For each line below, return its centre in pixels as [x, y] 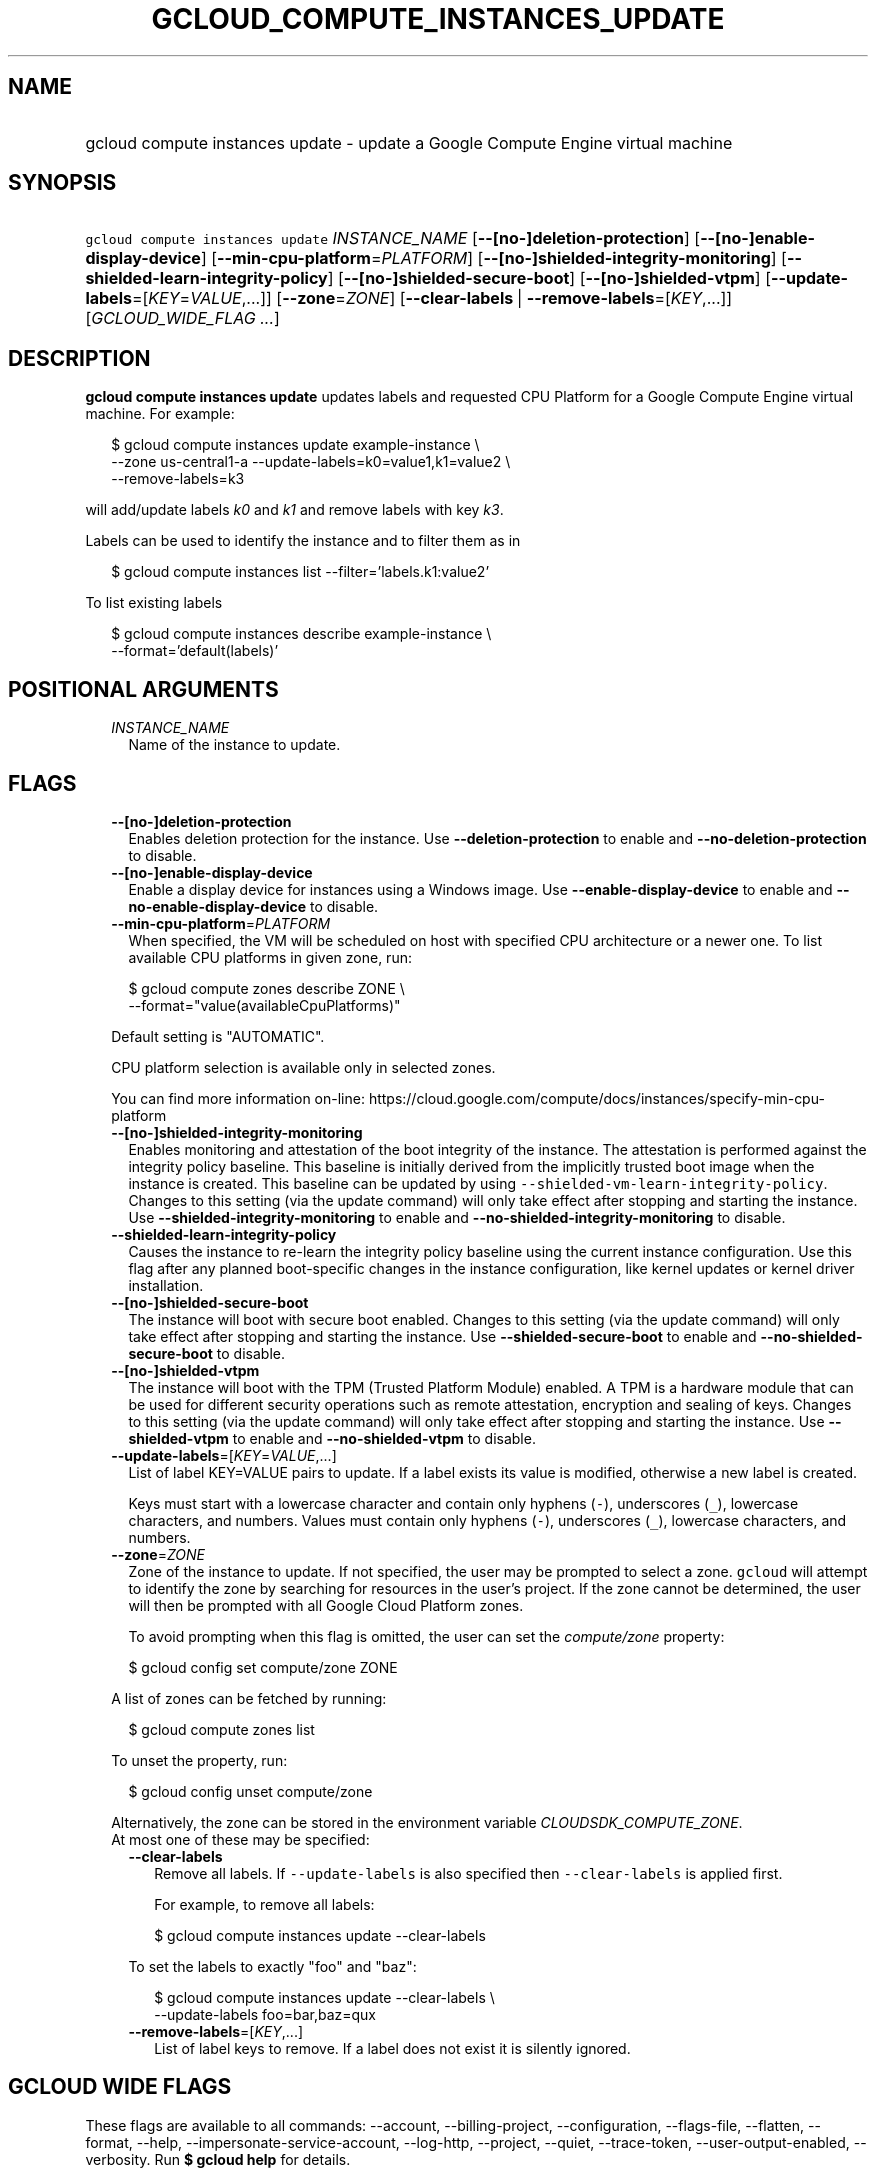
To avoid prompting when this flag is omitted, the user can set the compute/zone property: [426, 1636]
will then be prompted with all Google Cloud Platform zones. [326, 1605]
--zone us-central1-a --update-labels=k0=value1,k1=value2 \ [311, 462]
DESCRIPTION [79, 358]
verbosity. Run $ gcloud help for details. [218, 2159]
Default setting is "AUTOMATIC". [218, 1036]
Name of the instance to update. [234, 745]
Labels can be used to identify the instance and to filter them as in [303, 541]
